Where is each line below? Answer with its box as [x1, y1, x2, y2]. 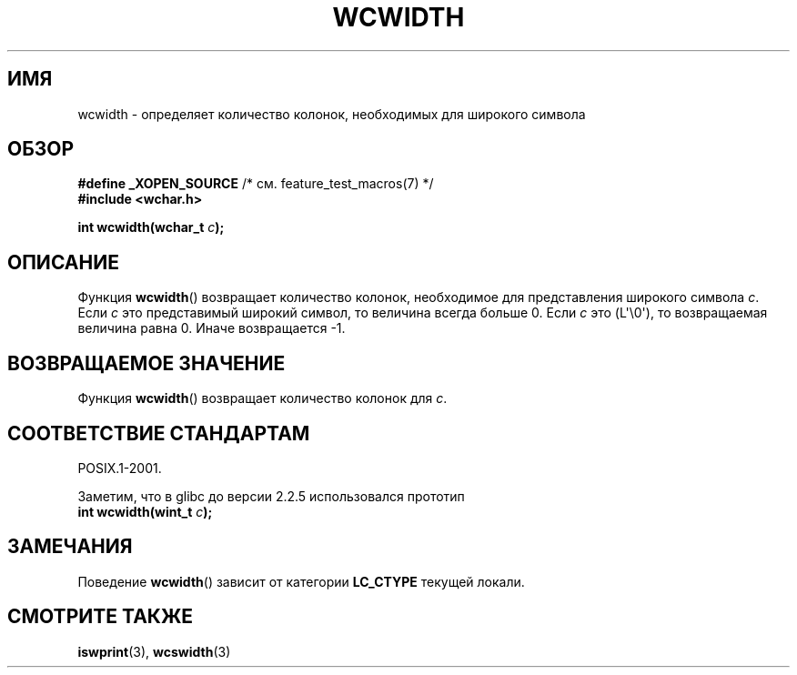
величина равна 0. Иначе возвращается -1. [77, 320, 346, 337]
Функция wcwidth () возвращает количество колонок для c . [77, 390, 448, 407]
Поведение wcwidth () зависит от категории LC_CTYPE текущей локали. [77, 573, 525, 589]
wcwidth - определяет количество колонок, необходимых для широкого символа [77, 106, 586, 122]
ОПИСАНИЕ [7, 250, 119, 274]
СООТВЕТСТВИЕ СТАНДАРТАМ [7, 421, 310, 445]
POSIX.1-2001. [77, 459, 162, 476]
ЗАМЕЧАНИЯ [7, 535, 133, 559]
